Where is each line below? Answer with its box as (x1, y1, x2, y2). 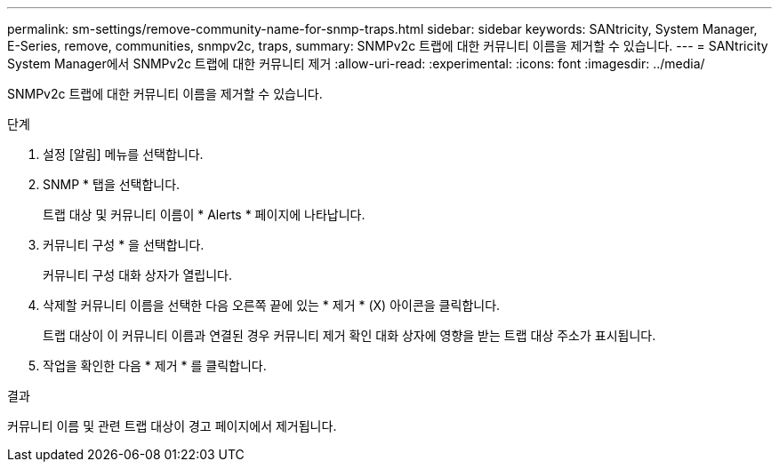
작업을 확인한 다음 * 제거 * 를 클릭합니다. (43, 358, 267, 373)
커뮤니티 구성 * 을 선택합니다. (43, 237, 205, 252)
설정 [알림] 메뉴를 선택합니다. (43, 147, 204, 162)
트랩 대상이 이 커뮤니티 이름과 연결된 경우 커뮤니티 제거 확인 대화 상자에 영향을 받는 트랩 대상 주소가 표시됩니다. (43, 328, 656, 343)
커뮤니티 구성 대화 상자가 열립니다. (43, 267, 232, 282)
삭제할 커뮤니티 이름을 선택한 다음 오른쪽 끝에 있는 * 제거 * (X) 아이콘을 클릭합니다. (43, 298, 501, 313)
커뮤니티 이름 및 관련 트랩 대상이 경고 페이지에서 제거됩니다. (7, 418, 337, 433)
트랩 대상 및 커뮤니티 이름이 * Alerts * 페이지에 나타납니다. (43, 207, 365, 222)
